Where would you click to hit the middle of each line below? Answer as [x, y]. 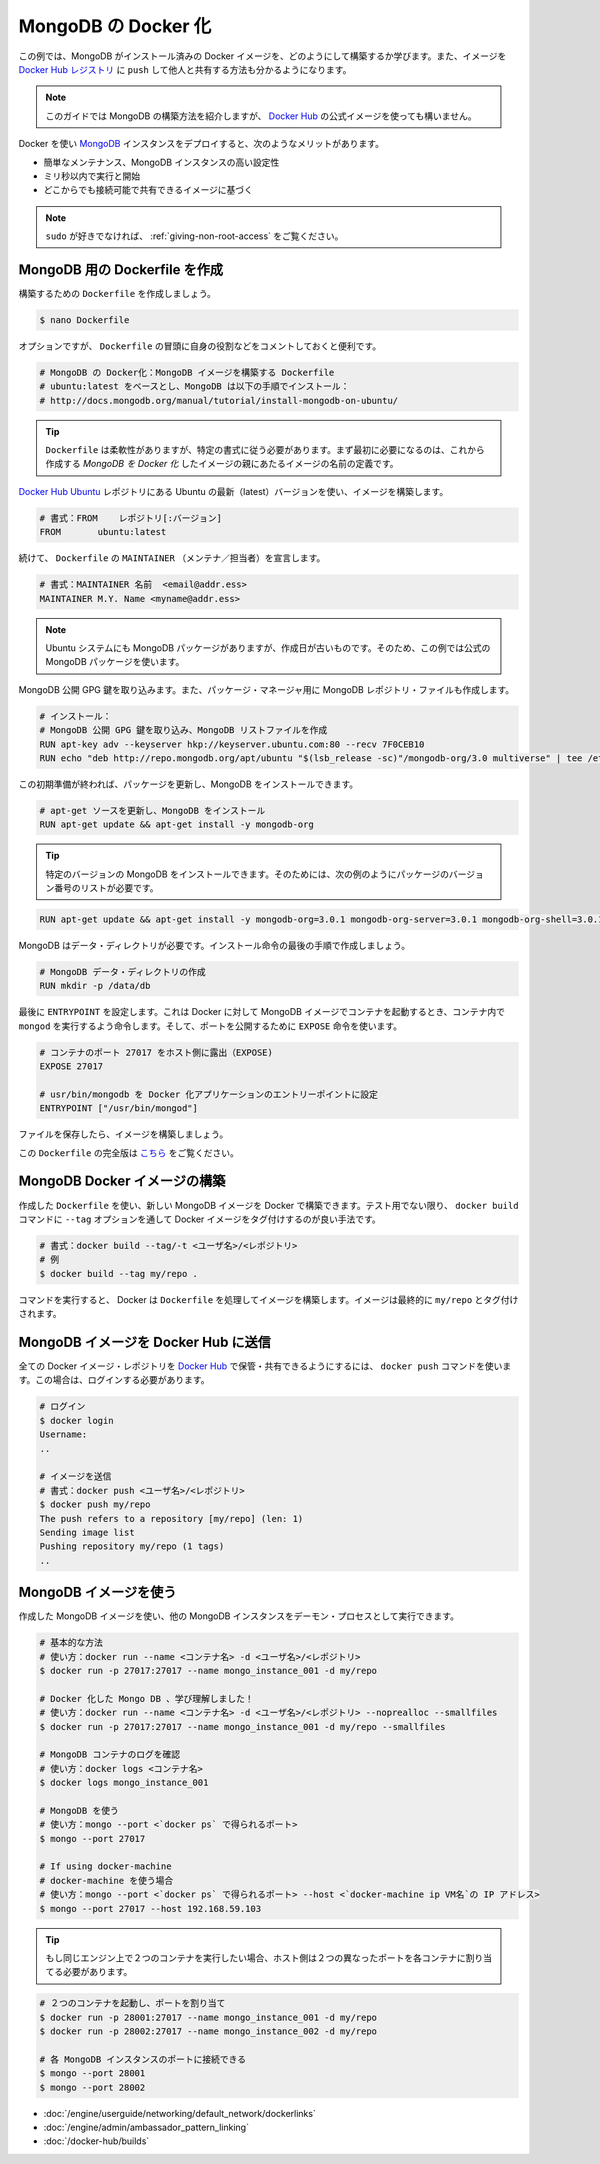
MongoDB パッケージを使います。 [115, 662]
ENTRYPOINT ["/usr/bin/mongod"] [119, 1108]
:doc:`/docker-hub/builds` [96, 2141]
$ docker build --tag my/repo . [119, 1273]
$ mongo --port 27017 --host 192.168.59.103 [150, 1908]
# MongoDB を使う [79, 1810]
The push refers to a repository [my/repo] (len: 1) [171, 1518]
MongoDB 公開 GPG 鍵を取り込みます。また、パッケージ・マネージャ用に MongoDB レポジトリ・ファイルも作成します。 [266, 689]
